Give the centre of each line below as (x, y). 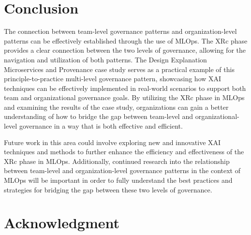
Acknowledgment (62, 223)
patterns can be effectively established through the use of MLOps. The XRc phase (126, 40)
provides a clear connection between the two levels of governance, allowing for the (125, 50)
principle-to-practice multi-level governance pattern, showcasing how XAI (113, 79)
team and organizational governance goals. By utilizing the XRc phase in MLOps (124, 97)
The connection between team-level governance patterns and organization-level (120, 31)
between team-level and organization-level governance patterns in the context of (122, 170)
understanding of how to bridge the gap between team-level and (98, 116)
